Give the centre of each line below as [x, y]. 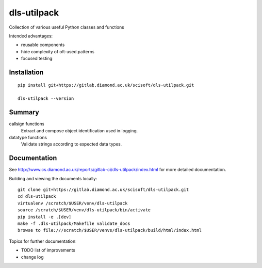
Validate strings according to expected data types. [72, 144]
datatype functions [28, 137]
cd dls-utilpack [37, 197]
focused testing [37, 59]
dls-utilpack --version [46, 99]
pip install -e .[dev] [45, 217]
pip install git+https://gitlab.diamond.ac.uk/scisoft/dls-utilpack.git [106, 85]
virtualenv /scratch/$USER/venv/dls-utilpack [73, 203]
